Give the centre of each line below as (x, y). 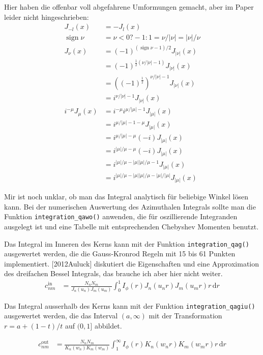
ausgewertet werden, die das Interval (61, 316)
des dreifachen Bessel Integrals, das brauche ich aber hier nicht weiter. (113, 273)
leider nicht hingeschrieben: (47, 17)
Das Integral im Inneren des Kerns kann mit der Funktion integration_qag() (127, 243)
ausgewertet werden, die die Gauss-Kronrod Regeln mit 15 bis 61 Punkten (120, 254)
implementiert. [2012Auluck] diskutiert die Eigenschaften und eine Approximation (132, 263)
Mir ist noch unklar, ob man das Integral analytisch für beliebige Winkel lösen (126, 197)
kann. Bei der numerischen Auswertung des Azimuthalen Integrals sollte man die (130, 206)
